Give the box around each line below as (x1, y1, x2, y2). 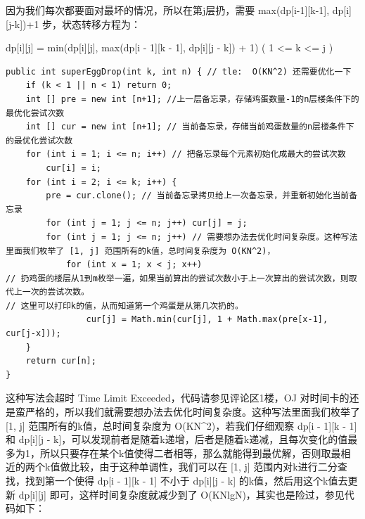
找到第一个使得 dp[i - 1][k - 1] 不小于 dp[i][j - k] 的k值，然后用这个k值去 (25, 473, 348, 487)
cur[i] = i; (46, 162, 102, 173)
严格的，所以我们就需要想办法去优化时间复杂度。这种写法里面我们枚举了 (25, 404, 360, 419)
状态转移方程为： (62, 16, 141, 31)
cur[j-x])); (6, 328, 61, 339)
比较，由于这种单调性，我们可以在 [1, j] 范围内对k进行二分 (70, 459, 338, 474)
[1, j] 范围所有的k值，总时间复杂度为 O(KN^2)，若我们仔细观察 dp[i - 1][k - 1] (6, 418, 357, 432)
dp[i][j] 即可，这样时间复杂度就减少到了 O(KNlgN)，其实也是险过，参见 (18, 487, 345, 501)
